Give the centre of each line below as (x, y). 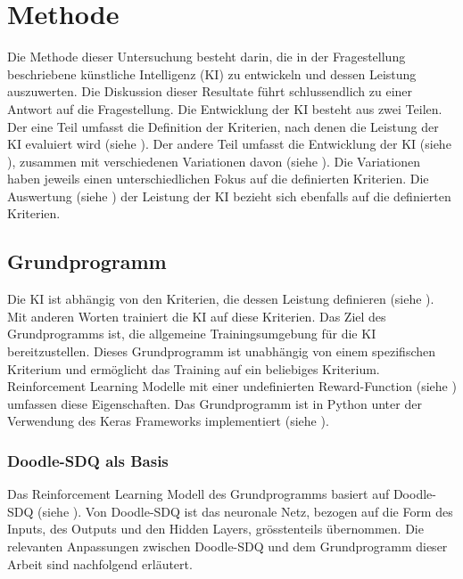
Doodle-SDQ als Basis (88, 460)
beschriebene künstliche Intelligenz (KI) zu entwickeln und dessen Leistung (212, 73)
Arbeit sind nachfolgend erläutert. (100, 563)
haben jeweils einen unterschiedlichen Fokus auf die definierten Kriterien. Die (218, 179)
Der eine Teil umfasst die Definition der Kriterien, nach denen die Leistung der (223, 126)
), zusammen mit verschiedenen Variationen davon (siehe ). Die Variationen (214, 161)
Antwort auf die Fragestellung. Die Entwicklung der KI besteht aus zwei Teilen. (225, 108)
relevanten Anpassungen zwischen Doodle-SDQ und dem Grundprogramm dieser (227, 546)
